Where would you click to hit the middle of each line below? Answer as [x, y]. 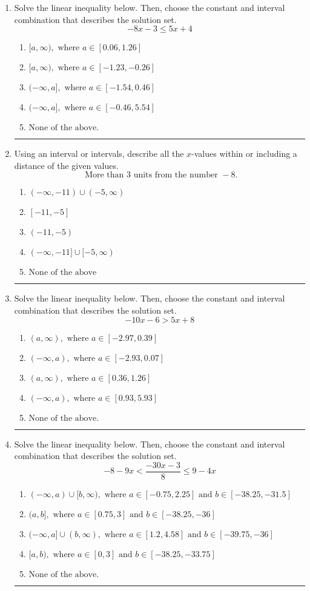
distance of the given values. [66, 165]
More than [104, 175]
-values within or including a [244, 154]
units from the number [176, 175]
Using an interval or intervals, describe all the [99, 154]
